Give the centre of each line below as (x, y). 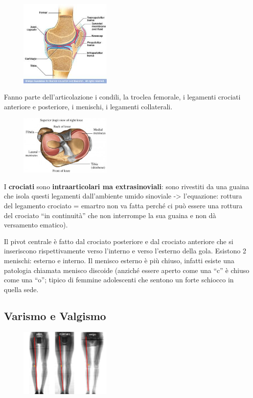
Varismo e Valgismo (55, 315)
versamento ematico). (36, 225)
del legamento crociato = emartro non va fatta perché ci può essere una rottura (123, 206)
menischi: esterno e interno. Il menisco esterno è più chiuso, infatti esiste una (119, 260)
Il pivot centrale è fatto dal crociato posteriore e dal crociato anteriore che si (119, 241)
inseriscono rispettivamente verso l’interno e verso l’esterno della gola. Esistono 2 (125, 251)
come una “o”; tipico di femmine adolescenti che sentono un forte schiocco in (119, 280)
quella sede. (21, 289)
